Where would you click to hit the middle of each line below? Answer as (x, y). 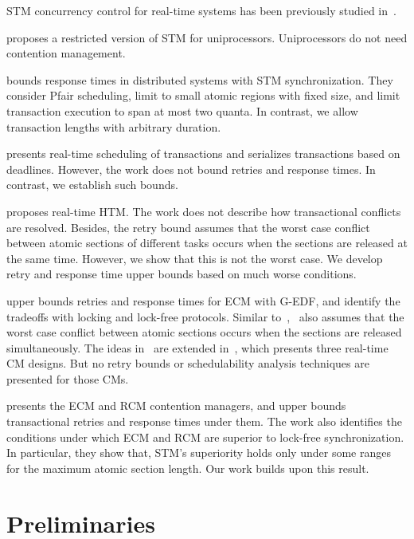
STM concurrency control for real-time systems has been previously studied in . (201, 10)
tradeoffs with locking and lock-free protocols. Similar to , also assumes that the (205, 316)
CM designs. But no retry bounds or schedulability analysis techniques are (188, 363)
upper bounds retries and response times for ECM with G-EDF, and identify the (203, 300)
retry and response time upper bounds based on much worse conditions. (182, 274)
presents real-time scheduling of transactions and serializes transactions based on (203, 153)
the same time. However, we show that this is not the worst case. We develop (195, 258)
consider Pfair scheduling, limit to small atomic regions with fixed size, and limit (203, 95)
